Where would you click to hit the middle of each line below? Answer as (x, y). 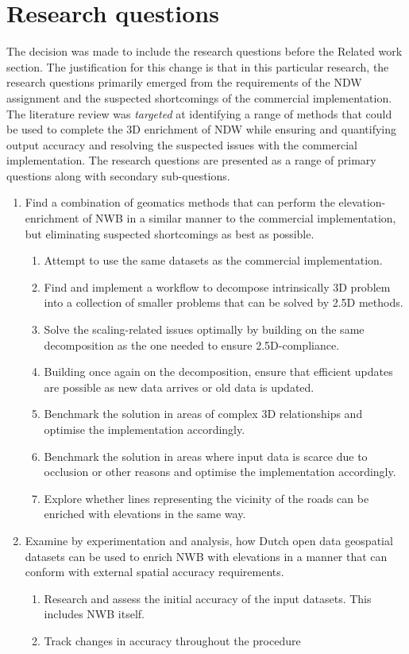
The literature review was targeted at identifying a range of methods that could (199, 113)
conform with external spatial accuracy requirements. (154, 572)
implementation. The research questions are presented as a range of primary (191, 160)
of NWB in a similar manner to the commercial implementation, (239, 218)
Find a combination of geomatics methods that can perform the (180, 202)
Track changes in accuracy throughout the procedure (172, 640)
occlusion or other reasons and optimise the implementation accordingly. (220, 472)
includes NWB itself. (94, 614)
